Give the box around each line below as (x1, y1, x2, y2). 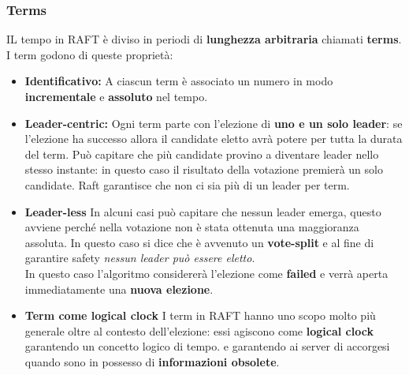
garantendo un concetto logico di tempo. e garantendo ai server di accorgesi (24, 338, 390, 354)
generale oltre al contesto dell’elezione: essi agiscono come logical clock (24, 322, 374, 339)
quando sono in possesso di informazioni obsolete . (24, 353, 280, 369)
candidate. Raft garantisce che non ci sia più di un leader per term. (24, 176, 350, 193)
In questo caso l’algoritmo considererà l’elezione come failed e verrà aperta (24, 264, 389, 281)
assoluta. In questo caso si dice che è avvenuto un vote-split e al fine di (24, 234, 374, 250)
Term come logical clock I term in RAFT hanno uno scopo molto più (24, 307, 376, 324)
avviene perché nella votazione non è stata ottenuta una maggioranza (24, 219, 359, 235)
